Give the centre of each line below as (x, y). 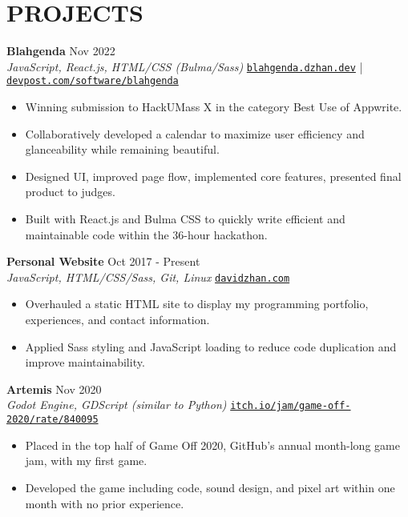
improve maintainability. (85, 362)
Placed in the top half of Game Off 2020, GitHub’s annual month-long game (212, 445)
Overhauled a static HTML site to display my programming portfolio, (197, 304)
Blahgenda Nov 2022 (61, 51)
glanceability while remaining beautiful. (122, 149)
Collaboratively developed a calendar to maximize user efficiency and (195, 133)
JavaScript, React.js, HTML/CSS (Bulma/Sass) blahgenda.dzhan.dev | (185, 66)
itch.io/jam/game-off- (291, 406)
